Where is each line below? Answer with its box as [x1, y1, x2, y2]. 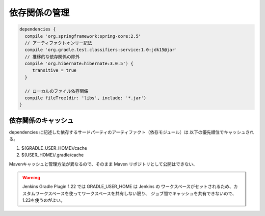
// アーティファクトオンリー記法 [25, 40, 93, 46]
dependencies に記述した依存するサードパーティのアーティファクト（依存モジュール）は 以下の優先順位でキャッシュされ [9, 129, 255, 135]
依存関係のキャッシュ [9, 116, 74, 125]
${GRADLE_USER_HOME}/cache [21, 145, 87, 151]
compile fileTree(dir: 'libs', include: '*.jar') [25, 95, 147, 101]
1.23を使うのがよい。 [22, 197, 65, 203]
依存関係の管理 [9, 7, 70, 18]
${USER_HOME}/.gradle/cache [21, 152, 84, 158]
